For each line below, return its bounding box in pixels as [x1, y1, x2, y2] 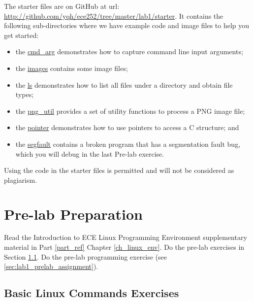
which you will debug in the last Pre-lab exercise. [15, 148, 164, 159]
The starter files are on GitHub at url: [4, 1, 120, 11]
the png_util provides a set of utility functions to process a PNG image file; [15, 105, 245, 116]
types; [15, 89, 34, 100]
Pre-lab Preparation [4, 203, 143, 224]
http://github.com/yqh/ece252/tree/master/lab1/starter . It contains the [4, 10, 223, 21]
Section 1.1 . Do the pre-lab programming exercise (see [4, 251, 167, 262]
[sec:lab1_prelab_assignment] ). [4, 261, 98, 271]
